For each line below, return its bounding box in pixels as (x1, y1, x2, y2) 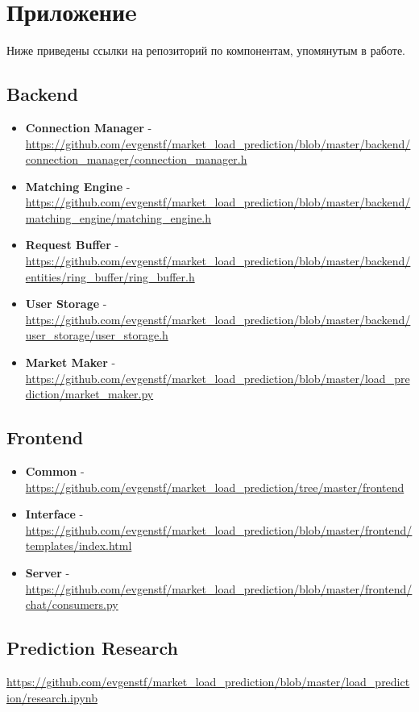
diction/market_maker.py (25, 385, 154, 402)
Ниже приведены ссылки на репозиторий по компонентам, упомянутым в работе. (6, 42, 406, 59)
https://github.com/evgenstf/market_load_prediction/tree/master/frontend (25, 478, 404, 495)
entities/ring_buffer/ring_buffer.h (25, 268, 195, 285)
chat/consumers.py (25, 596, 118, 613)
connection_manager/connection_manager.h (25, 151, 247, 168)
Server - (25, 564, 70, 581)
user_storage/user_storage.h (25, 327, 168, 344)
